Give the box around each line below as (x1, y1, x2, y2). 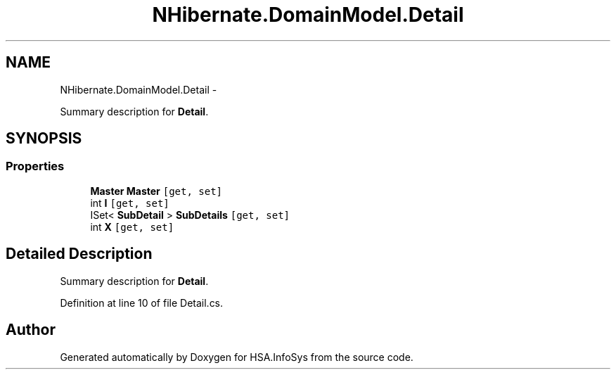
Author (6, 321, 56, 339)
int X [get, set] (90, 220, 174, 233)
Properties (6, 159, 65, 174)
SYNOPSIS (6, 129, 82, 148)
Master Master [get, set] (90, 184, 223, 197)
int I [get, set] (90, 196, 169, 209)
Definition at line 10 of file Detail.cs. (60, 296, 224, 309)
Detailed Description (6, 245, 153, 263)
